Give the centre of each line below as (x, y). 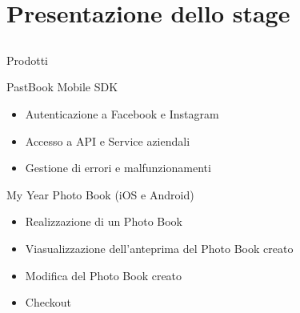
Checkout (48, 302)
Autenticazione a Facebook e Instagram (122, 113)
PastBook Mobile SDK (62, 87)
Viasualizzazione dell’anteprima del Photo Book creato (159, 248)
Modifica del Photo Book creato (104, 275)
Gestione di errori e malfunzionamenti (118, 168)
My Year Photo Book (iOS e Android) (100, 194)
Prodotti (27, 60)
